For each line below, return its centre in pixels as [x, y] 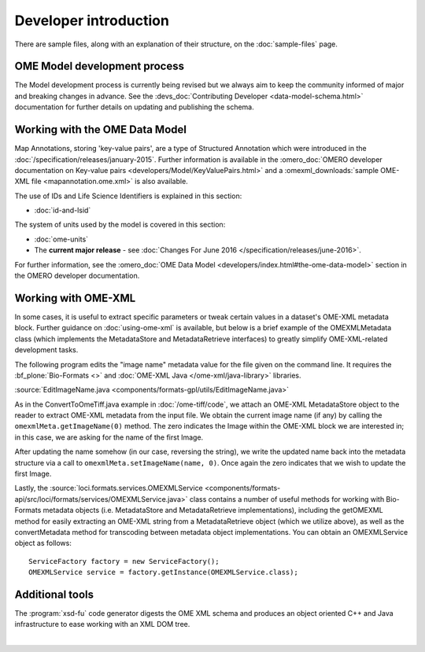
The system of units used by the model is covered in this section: [120, 225]
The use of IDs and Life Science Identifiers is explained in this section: [128, 196]
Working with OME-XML [75, 298]
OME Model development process [100, 66]
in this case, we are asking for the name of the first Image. [109, 437]
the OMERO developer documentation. [77, 276]
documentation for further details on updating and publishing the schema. [135, 107]
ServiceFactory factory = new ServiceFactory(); [124, 561]
